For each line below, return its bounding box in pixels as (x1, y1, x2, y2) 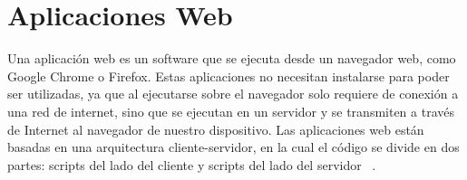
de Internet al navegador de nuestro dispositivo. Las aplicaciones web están (7, 119, 424, 138)
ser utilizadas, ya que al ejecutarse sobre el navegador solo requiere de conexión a (7, 84, 459, 103)
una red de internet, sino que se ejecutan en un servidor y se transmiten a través (7, 101, 454, 120)
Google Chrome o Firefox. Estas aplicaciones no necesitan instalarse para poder (7, 66, 450, 85)
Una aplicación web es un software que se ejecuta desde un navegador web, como (7, 49, 456, 68)
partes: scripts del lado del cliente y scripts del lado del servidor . (7, 155, 376, 174)
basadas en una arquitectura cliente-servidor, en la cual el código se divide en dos (7, 137, 460, 156)
